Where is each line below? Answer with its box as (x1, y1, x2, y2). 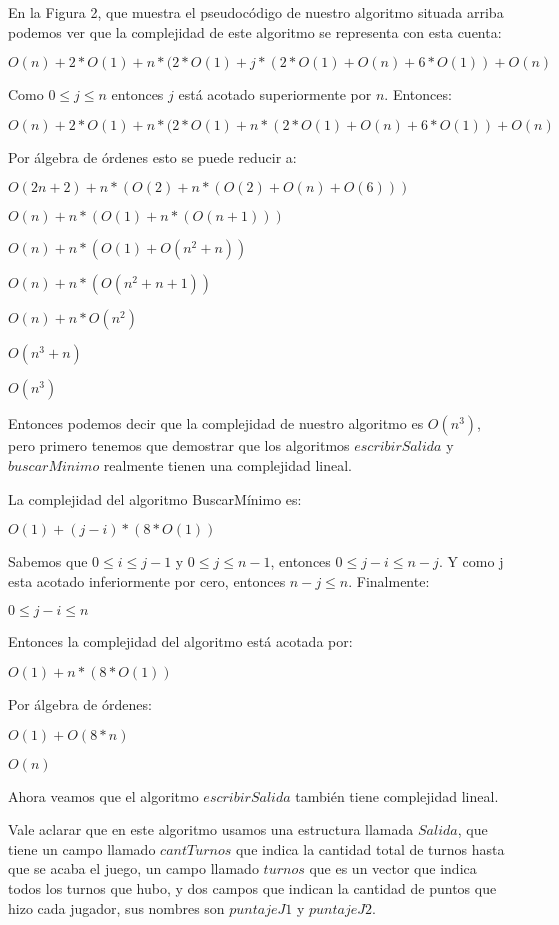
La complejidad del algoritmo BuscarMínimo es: (8, 488, 302, 509)
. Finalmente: (348, 570, 430, 591)
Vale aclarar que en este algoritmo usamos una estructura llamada (8, 819, 414, 840)
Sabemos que (8, 551, 88, 572)
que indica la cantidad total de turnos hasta (235, 838, 505, 859)
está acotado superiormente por (178, 84, 372, 105)
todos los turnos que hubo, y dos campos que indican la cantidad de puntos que (8, 877, 497, 898)
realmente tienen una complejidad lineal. (103, 454, 353, 475)
